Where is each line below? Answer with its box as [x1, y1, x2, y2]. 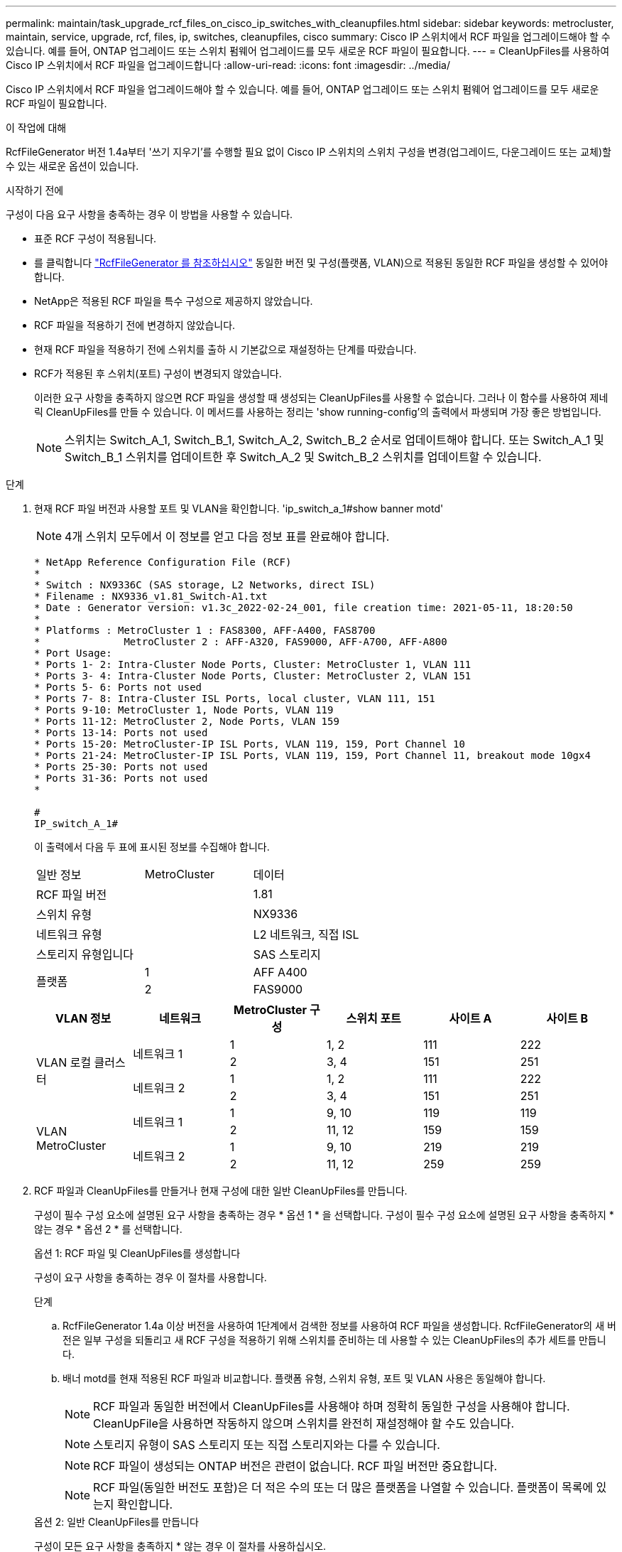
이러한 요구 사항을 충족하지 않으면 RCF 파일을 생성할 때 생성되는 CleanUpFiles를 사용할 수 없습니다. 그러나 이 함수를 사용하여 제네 [34, 392, 609, 404]
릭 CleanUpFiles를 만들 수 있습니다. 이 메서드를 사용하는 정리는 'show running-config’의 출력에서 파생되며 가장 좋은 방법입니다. [34, 406, 601, 418]
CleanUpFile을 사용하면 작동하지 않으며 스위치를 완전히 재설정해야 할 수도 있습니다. [93, 1416, 515, 1430]
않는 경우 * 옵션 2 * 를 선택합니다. [34, 1223, 182, 1235]
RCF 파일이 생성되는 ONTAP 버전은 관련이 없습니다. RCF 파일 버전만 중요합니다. [93, 1459, 498, 1473]
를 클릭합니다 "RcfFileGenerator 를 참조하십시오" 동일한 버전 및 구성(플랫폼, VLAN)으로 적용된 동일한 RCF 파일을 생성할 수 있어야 [34, 257, 609, 269]
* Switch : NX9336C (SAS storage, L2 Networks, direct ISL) [34, 579, 376, 591]
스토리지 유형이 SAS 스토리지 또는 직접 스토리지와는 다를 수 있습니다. [93, 1438, 440, 1452]
